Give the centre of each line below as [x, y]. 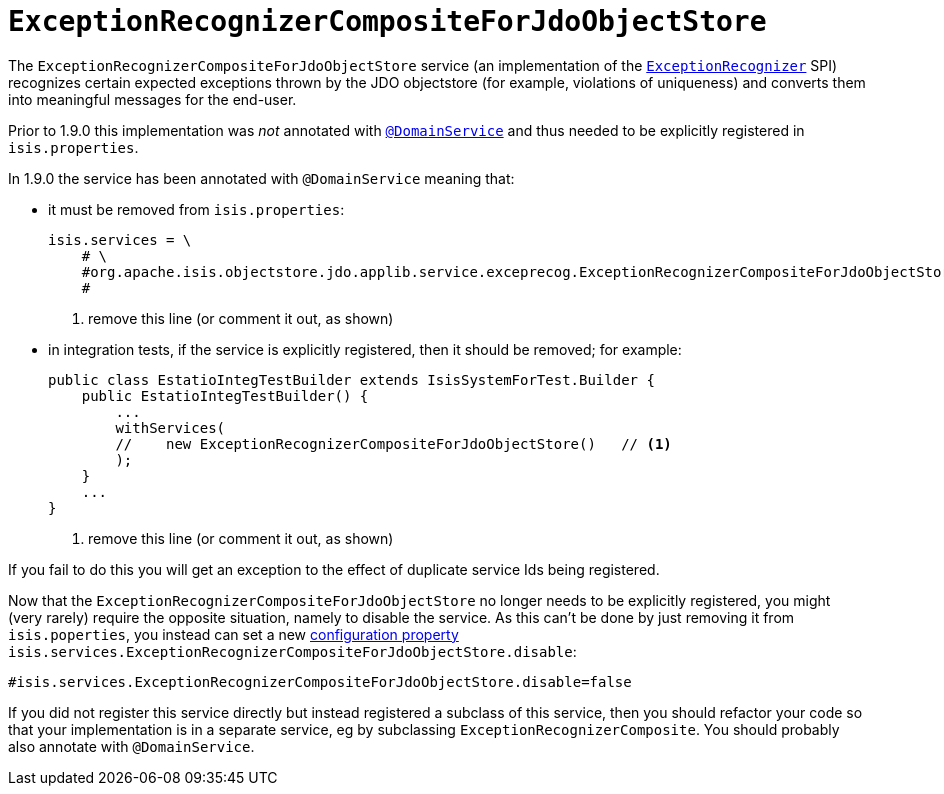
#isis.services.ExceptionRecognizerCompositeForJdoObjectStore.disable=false [320, 681]
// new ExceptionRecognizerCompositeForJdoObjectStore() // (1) [393, 443]
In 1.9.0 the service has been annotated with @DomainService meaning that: [261, 178]
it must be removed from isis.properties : [196, 209]
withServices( [170, 427]
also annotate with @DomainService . [131, 746]
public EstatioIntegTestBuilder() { [225, 395]
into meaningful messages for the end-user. [152, 99]
